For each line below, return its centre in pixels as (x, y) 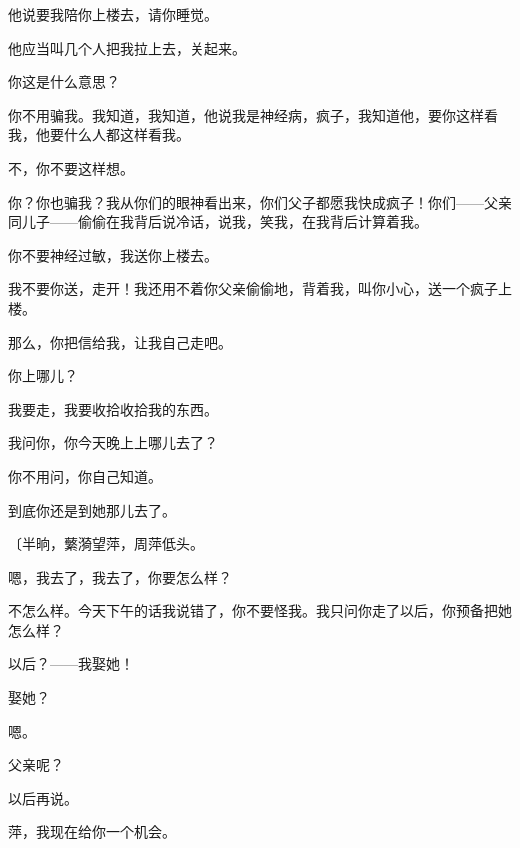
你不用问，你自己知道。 (85, 475)
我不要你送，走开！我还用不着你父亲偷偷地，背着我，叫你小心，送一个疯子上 (260, 288)
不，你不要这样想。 (71, 167)
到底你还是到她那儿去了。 (92, 509)
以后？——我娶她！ (71, 663)
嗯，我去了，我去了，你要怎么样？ (120, 576)
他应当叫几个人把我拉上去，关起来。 (127, 47)
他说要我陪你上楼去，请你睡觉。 (113, 14)
